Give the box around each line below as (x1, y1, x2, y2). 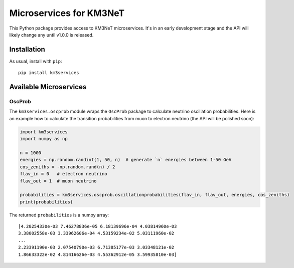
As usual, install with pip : (9, 58, 62, 64)
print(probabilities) (20, 199, 73, 205)
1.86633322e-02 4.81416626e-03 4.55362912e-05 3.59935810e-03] (18, 251, 177, 257)
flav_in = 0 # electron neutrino (20, 171, 107, 177)
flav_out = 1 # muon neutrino (20, 178, 97, 184)
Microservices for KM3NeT (9, 8, 125, 19)
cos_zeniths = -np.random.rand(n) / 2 (20, 164, 115, 170)
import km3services (20, 129, 68, 135)
